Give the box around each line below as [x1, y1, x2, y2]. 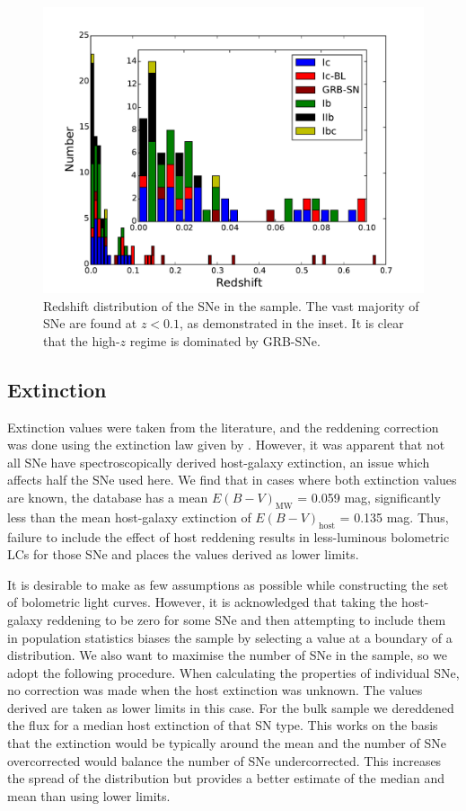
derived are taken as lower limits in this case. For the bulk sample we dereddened [7, 698, 454, 717]
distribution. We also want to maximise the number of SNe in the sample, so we [7, 646, 448, 664]
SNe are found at [43, 314, 137, 333]
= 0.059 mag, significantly [297, 487, 441, 506]
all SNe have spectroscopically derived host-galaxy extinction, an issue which [7, 452, 430, 471]
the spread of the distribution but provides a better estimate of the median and [7, 769, 444, 788]
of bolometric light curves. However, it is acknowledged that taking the [7, 593, 398, 611]
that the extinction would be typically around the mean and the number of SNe [7, 734, 446, 753]
